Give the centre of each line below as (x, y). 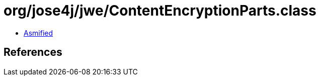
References (33, 52)
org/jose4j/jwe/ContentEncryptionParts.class (160, 11)
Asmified (38, 33)
